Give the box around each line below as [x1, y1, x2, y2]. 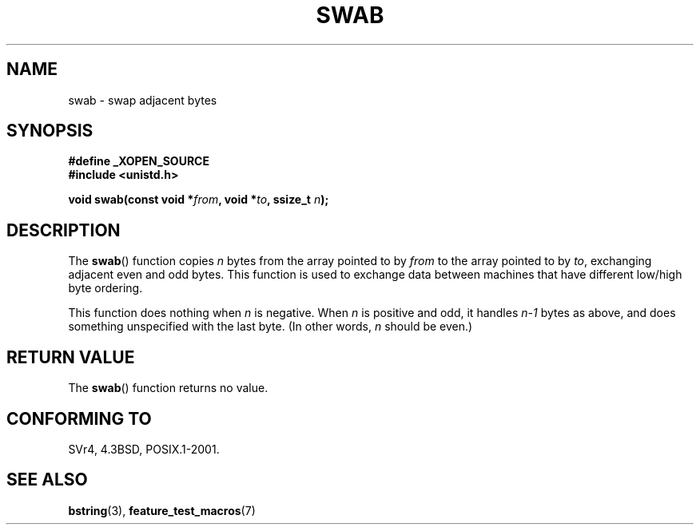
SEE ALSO [6, 470, 88, 490]
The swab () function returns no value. [68, 381, 268, 395]
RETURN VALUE [6, 347, 135, 367]
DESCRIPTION [6, 220, 121, 240]
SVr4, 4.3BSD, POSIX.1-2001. [68, 442, 220, 456]
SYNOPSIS [6, 121, 93, 141]
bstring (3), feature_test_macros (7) [68, 503, 256, 517]
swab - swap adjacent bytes [68, 93, 217, 107]
